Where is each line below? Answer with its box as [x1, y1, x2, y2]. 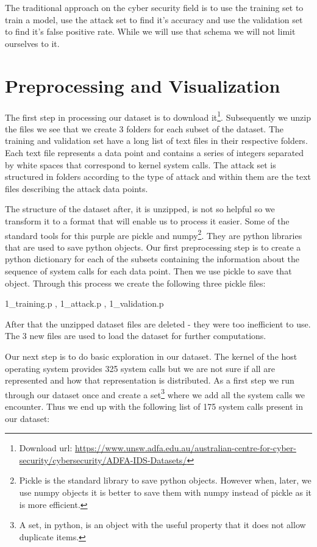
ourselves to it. [5, 37, 60, 49]
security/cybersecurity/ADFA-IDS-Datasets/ [19, 453, 187, 466]
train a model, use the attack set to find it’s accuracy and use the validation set [5, 13, 303, 26]
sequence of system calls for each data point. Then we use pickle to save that [5, 264, 292, 277]
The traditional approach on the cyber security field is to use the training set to [5, 1, 304, 13]
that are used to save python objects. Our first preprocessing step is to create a [5, 240, 301, 253]
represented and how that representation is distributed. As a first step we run [5, 374, 294, 387]
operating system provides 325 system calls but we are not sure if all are [5, 362, 275, 374]
